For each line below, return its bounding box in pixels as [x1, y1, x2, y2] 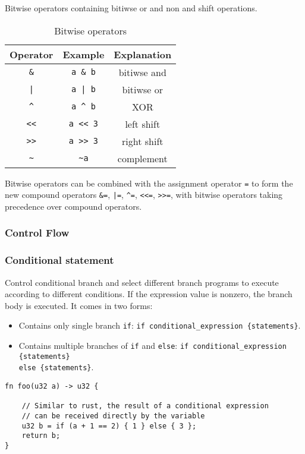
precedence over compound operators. [5, 200, 142, 212]
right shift [122, 134, 163, 148]
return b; [21, 431, 61, 440]
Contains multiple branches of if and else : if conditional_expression [18, 339, 287, 351]
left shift [125, 116, 161, 131]
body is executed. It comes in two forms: [5, 299, 153, 311]
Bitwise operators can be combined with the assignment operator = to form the [5, 176, 293, 189]
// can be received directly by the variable [21, 411, 205, 420]
